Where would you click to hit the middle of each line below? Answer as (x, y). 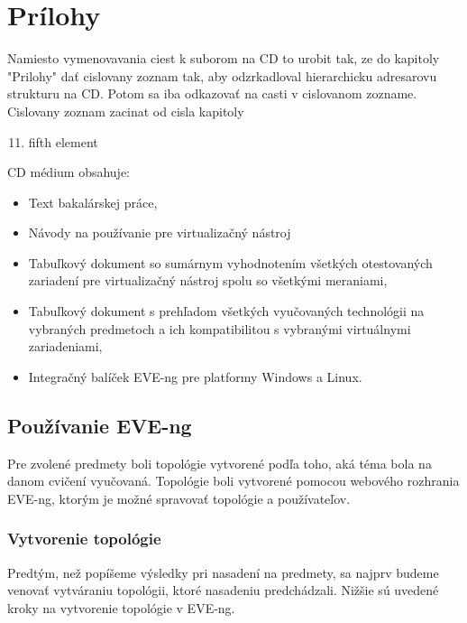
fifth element (63, 141)
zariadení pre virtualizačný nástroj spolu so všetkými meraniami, (208, 280)
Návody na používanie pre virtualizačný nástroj (160, 232)
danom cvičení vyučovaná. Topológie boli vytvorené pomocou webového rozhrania (233, 481)
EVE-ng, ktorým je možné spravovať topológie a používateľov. (179, 498)
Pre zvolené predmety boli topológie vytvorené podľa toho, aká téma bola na (220, 463)
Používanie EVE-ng (100, 425)
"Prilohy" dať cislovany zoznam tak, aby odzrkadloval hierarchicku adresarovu (222, 75)
